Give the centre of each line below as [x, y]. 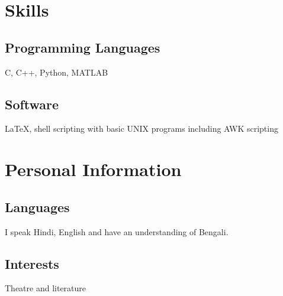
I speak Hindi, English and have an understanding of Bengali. [117, 231]
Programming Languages [83, 47]
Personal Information [93, 169]
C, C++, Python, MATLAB [57, 72]
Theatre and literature [46, 288]
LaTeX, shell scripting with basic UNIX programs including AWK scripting [141, 129]
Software [32, 104]
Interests [32, 263]
